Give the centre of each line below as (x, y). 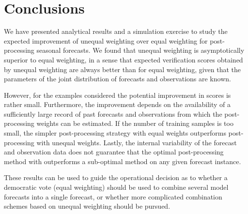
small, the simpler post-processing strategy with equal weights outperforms (115, 133)
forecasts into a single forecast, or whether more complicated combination (113, 196)
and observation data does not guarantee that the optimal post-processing (114, 152)
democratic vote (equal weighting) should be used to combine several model (116, 187)
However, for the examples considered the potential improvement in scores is (117, 95)
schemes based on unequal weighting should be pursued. (87, 206)
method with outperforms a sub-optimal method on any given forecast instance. (123, 161)
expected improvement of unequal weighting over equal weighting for (106, 40)
